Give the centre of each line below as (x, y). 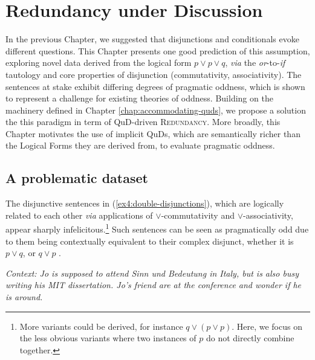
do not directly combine (250, 338)
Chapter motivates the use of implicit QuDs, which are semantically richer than (153, 133)
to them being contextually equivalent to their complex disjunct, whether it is (150, 241)
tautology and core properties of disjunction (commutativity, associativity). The (154, 74)
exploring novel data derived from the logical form (99, 63)
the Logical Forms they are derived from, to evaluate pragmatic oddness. (140, 145)
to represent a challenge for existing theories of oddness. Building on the (139, 98)
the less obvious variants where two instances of (108, 338)
